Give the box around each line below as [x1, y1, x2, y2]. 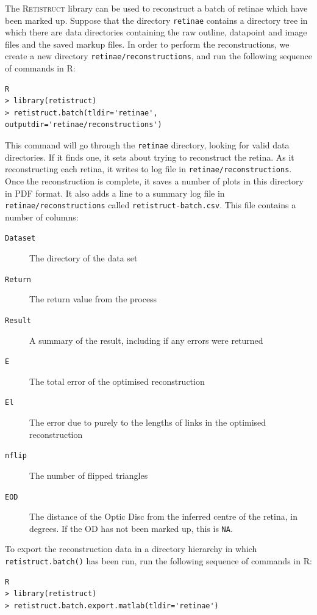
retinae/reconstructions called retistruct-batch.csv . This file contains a [5, 198, 296, 211]
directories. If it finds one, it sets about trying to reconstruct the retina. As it [5, 150, 294, 163]
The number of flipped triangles [29, 468, 148, 481]
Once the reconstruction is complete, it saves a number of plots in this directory [5, 174, 304, 187]
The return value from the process [29, 293, 157, 305]
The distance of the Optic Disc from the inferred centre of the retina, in [29, 510, 297, 523]
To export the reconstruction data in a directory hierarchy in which [5, 542, 257, 555]
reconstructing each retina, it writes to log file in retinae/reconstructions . [5, 162, 292, 175]
